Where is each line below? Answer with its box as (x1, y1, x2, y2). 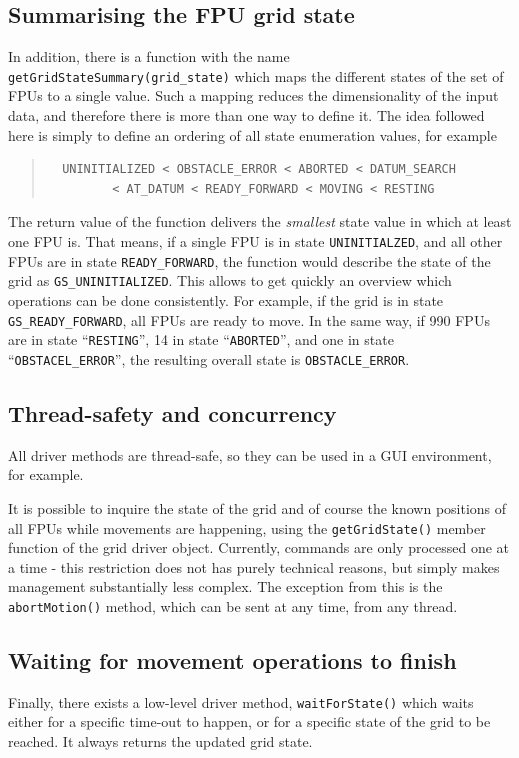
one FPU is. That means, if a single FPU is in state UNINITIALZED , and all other (8, 231, 503, 252)
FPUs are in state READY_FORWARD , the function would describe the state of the (8, 250, 491, 271)
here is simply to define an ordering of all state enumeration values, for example (8, 124, 497, 145)
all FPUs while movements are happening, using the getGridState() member (8, 517, 486, 538)
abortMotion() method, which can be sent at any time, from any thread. (8, 595, 458, 616)
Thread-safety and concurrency (8, 397, 337, 428)
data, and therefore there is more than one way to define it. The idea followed (8, 105, 485, 126)
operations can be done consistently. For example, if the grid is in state (8, 289, 444, 310)
